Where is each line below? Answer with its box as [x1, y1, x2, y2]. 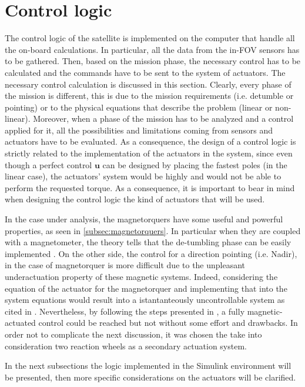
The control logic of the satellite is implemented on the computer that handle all [5, 32, 295, 44]
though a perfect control [5, 158, 92, 171]
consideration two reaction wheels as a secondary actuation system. [5, 339, 247, 352]
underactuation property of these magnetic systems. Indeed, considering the [5, 271, 278, 282]
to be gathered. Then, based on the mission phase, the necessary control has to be [5, 55, 301, 67]
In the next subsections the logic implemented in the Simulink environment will [5, 359, 291, 372]
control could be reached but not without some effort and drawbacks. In [38, 316, 298, 329]
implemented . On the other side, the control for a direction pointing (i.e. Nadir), [5, 247, 297, 259]
